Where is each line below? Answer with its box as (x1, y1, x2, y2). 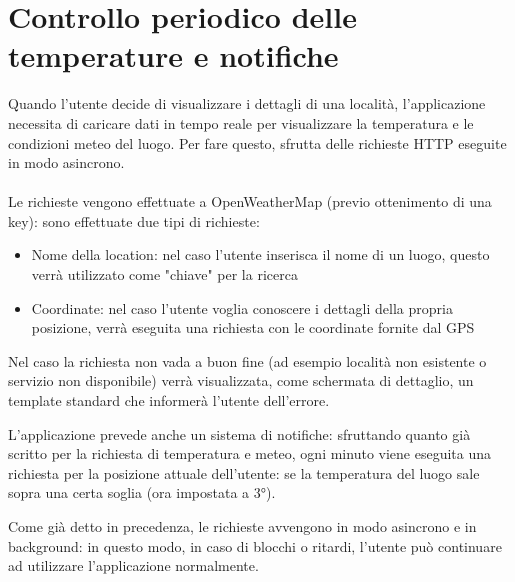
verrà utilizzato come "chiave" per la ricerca (31, 264, 298, 285)
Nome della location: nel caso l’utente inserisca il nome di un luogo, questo (31, 244, 490, 265)
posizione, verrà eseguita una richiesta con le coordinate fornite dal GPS (31, 317, 475, 338)
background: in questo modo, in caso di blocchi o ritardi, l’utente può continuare (8, 535, 502, 556)
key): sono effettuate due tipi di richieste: (8, 210, 260, 231)
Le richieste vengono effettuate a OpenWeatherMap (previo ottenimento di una (8, 191, 492, 212)
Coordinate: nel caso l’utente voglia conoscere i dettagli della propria (31, 297, 453, 318)
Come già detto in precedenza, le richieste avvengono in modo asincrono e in (8, 516, 477, 536)
